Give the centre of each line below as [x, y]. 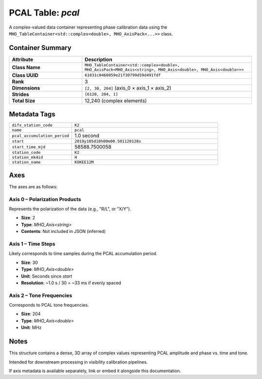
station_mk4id [27, 157]
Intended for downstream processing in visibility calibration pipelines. [78, 362]
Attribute [23, 59]
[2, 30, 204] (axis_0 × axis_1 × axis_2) [128, 88]
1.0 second [87, 136]
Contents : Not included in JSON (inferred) [64, 231]
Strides [20, 94]
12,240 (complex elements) [116, 100]
